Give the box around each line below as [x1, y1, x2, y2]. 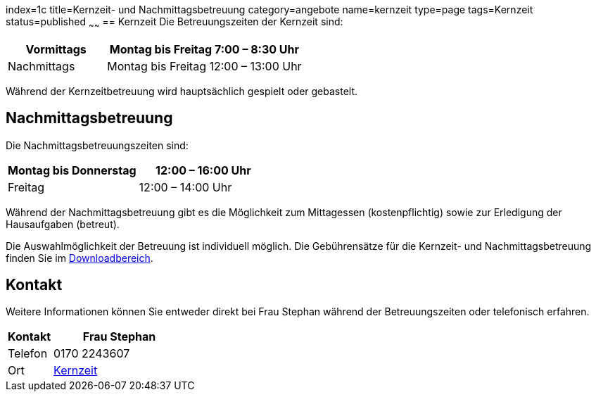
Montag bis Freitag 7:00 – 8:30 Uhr [109, 42, 300, 56]
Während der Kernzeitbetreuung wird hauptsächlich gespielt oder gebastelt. [6, 84, 358, 97]
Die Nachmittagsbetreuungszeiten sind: [6, 139, 189, 151]
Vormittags [25, 42, 87, 56]
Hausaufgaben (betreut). [6, 218, 120, 230]
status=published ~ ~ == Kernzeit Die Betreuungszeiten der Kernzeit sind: [6, 15, 343, 30]
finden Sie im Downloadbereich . [6, 251, 153, 264]
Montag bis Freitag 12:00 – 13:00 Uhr [107, 58, 302, 73]
